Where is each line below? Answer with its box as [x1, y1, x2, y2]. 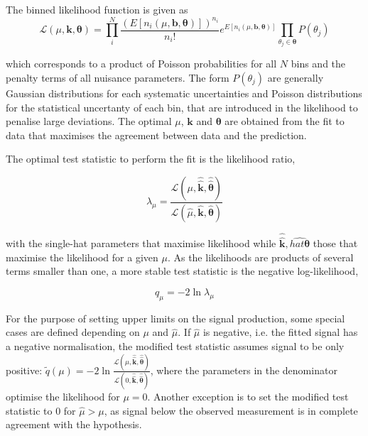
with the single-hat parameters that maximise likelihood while [6, 236, 276, 251]
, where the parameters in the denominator [150, 362, 337, 377]
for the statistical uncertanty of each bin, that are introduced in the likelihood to [6, 99, 358, 114]
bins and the [291, 56, 346, 71]
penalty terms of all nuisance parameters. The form [6, 70, 229, 85]
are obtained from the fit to [224, 114, 345, 129]
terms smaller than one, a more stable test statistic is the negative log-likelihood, [6, 263, 359, 278]
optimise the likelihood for [6, 389, 120, 404]
